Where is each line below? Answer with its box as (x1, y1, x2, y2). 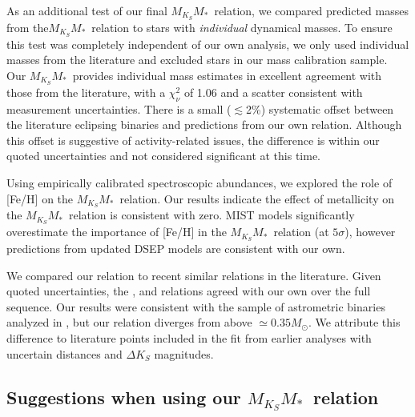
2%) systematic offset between (246, 100, 394, 117)
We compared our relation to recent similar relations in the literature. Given (6, 267, 381, 283)
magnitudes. (154, 345, 214, 362)
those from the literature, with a (6, 83, 166, 100)
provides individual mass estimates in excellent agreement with (72, 66, 382, 83)
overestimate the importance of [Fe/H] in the (6, 223, 227, 240)
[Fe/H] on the (6, 190, 74, 206)
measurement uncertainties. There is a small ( (6, 100, 232, 117)
